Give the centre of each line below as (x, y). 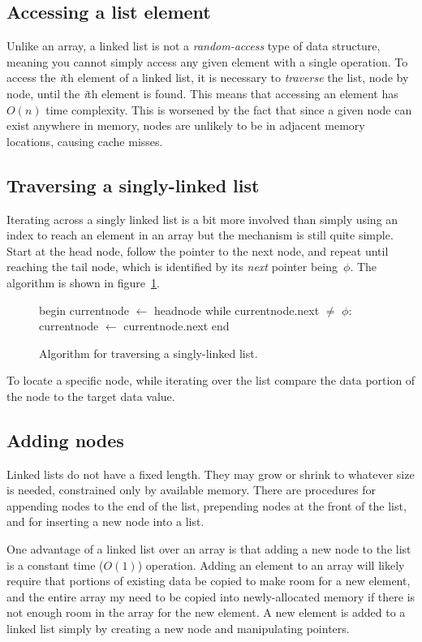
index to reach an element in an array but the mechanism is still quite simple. (200, 235)
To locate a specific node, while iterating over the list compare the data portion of (211, 380)
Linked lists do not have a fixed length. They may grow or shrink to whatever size (211, 474)
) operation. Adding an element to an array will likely (271, 564)
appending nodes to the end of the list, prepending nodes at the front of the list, (207, 505)
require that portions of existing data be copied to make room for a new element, (209, 581)
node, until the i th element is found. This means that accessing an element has (202, 93)
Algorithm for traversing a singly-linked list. (149, 353)
